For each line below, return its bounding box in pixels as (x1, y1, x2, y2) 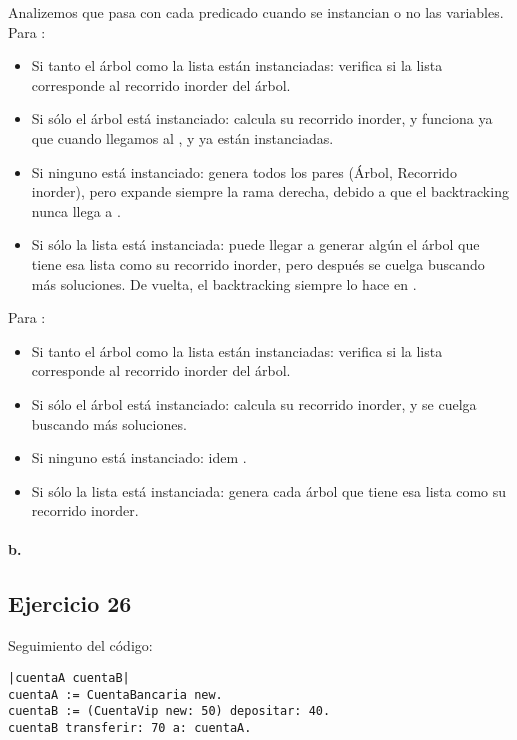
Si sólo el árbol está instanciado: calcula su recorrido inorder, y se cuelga (31, 393, 477, 414)
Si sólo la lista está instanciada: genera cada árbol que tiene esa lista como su (31, 480, 507, 501)
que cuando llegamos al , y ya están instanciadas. (31, 127, 334, 148)
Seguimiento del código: (8, 635, 153, 656)
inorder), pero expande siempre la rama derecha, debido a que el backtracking (31, 181, 509, 202)
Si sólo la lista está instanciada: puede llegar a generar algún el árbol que (31, 234, 480, 255)
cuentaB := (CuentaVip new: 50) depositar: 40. (8, 704, 331, 719)
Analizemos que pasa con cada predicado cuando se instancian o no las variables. (8, 2, 504, 22)
